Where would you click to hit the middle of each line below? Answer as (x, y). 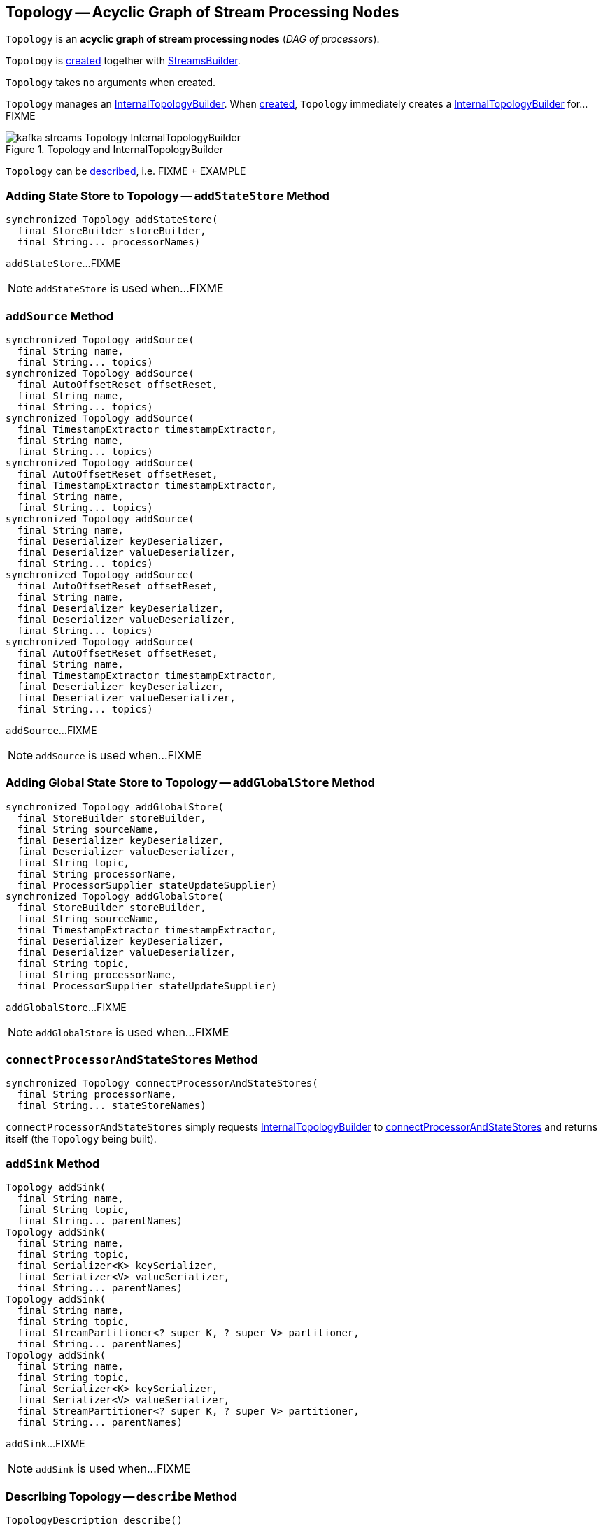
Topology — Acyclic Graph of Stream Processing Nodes (203, 12)
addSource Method (60, 316)
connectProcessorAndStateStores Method (132, 1060)
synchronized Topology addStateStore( (112, 220)
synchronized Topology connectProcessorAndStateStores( (162, 1083)
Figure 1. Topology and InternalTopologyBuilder (114, 150)
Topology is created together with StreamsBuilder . (123, 61)
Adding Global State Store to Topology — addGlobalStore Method (190, 783)
